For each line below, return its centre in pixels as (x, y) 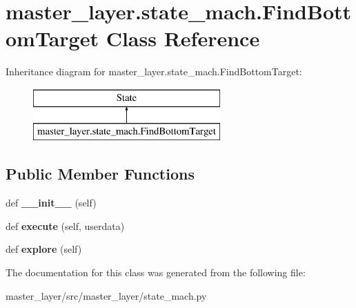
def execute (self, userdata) (65, 225)
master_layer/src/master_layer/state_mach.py (106, 295)
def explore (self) (44, 249)
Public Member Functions (100, 174)
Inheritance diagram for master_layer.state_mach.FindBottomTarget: (154, 71)
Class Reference (183, 38)
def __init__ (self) (51, 203)
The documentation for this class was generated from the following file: (156, 272)
